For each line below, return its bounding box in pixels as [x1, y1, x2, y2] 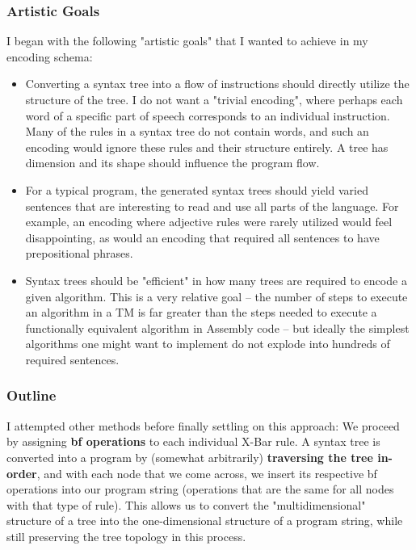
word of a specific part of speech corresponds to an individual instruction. [25, 107, 390, 124]
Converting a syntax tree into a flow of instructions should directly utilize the [25, 75, 410, 92]
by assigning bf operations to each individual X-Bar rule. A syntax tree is [6, 433, 380, 450]
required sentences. [25, 351, 120, 367]
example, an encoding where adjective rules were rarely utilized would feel [25, 213, 393, 230]
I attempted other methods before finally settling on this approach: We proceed [6, 417, 400, 434]
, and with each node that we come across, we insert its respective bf [36, 464, 377, 481]
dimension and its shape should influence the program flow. [25, 154, 320, 171]
